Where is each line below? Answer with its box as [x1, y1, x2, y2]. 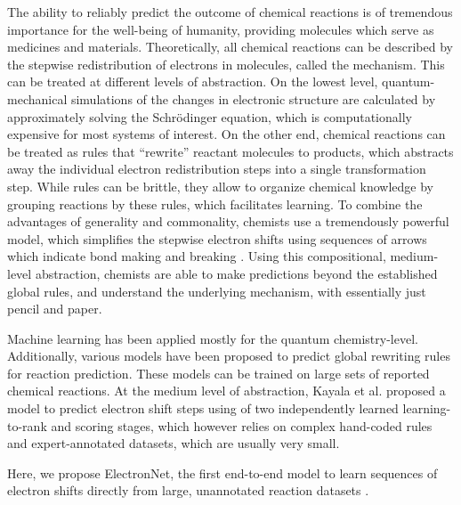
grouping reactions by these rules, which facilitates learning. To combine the [7, 194, 423, 213]
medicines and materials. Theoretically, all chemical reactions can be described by [7, 37, 453, 56]
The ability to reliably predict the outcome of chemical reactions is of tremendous [7, 3, 453, 20]
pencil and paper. [7, 299, 102, 318]
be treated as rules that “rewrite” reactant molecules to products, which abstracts [7, 142, 454, 160]
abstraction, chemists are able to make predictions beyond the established [35, 264, 438, 282]
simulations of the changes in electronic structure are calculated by [70, 89, 436, 108]
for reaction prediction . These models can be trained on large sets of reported [7, 363, 430, 382]
